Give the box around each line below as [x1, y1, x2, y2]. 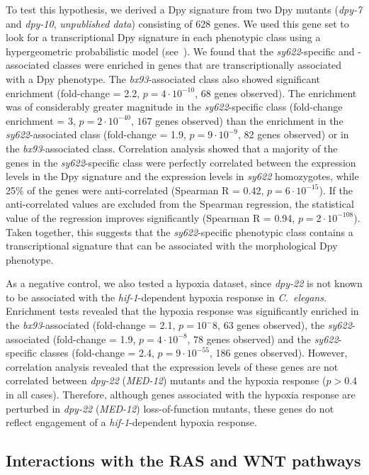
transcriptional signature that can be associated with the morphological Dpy [6, 238, 338, 253]
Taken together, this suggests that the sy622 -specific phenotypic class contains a [6, 224, 353, 239]
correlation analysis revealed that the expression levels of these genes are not [6, 359, 339, 374]
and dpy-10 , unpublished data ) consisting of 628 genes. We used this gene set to [6, 16, 349, 30]
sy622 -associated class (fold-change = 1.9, [6, 127, 186, 142]
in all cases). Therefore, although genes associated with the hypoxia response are [6, 387, 356, 402]
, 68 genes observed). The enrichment [195, 85, 357, 100]
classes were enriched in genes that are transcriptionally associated [52, 57, 342, 72]
